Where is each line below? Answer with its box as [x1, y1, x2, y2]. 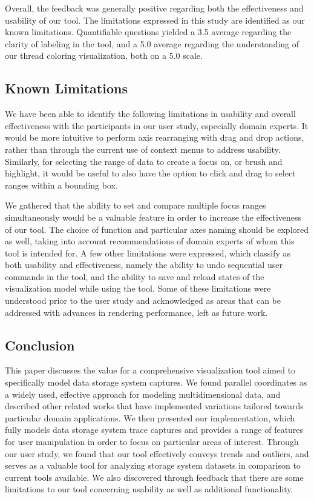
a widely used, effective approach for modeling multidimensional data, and [5, 387, 281, 400]
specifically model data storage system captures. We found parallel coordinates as [5, 376, 307, 389]
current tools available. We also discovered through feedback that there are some [5, 471, 304, 483]
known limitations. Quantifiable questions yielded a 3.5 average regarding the [5, 25, 292, 38]
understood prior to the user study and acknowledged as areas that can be [5, 294, 281, 307]
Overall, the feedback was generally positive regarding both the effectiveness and [5, 2, 304, 14]
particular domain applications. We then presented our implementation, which [5, 411, 295, 424]
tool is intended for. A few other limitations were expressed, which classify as [5, 246, 290, 259]
